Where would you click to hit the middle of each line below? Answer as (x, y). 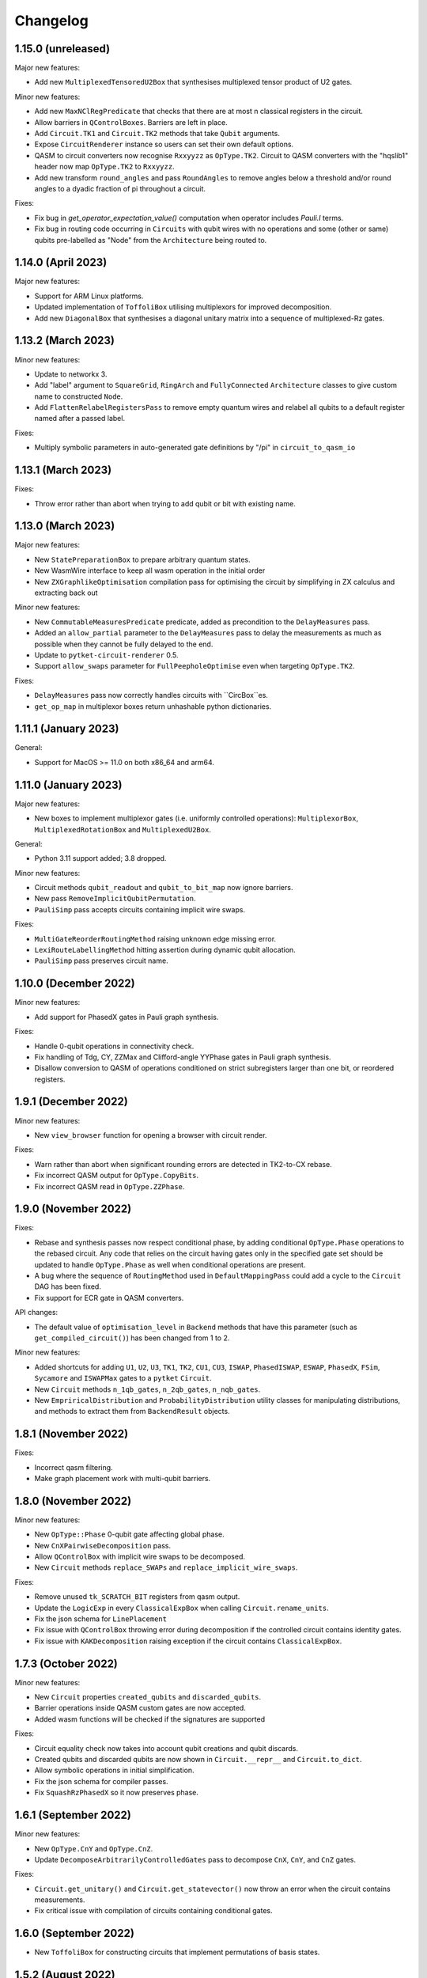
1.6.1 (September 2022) (73, 1815)
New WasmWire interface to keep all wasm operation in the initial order (150, 570)
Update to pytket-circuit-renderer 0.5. (106, 655)
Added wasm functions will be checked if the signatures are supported (150, 1719)
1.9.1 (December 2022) (71, 1102)
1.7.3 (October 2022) (66, 1663)
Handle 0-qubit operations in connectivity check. (114, 1046)
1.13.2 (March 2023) (64, 341)
